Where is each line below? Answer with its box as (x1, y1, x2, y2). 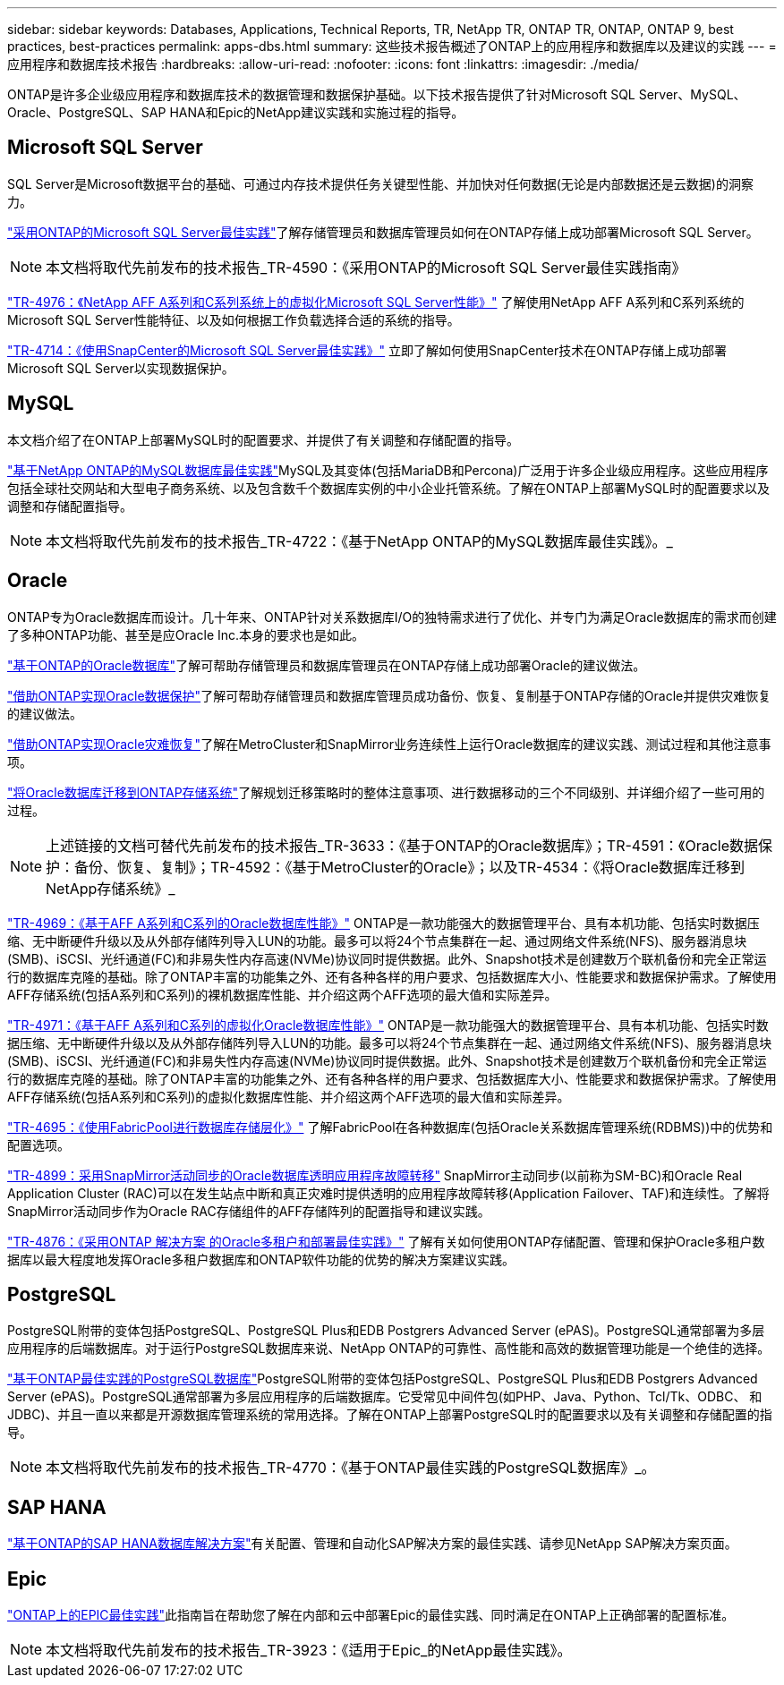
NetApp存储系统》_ (46, 879, 175, 898)
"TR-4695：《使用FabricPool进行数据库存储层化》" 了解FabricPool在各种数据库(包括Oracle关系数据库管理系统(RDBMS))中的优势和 (7, 1119, 773, 1135)
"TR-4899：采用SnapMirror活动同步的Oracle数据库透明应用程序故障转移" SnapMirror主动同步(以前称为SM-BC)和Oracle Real (7, 1167, 743, 1183)
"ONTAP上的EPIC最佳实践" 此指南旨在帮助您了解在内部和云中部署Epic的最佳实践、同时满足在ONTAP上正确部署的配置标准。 (7, 1607, 735, 1623)
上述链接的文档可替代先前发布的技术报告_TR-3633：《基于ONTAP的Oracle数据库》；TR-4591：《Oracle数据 (46, 836, 758, 855)
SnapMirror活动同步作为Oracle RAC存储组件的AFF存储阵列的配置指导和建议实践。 (7, 1203, 490, 1219)
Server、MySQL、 (638, 87, 746, 102)
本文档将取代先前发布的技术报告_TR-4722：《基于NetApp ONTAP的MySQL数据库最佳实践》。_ (46, 532, 673, 550)
